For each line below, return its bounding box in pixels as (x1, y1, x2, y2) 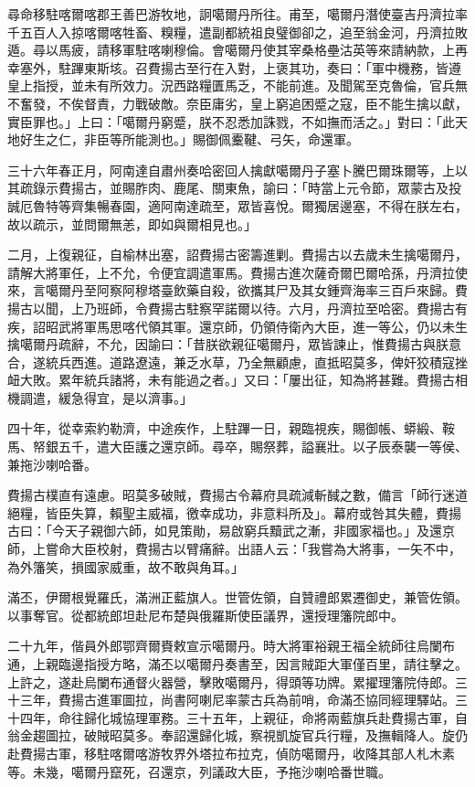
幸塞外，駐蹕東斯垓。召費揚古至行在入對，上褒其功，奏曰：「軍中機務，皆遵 (7, 58, 461, 77)
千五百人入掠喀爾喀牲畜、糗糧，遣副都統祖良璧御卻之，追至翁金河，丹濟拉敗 (7, 22, 468, 41)
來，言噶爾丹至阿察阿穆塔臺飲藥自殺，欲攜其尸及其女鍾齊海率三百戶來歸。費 (7, 281, 468, 300)
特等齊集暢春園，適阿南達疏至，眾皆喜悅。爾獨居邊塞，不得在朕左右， (45, 196, 468, 215)
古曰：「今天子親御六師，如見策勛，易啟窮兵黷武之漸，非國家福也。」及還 (7, 521, 442, 540)
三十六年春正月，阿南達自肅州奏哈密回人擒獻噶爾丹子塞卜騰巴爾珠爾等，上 (7, 160, 455, 179)
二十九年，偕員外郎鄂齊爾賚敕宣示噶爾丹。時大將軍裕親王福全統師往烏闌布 (7, 636, 455, 655)
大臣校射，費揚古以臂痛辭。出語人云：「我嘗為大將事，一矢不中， (70, 539, 461, 558)
